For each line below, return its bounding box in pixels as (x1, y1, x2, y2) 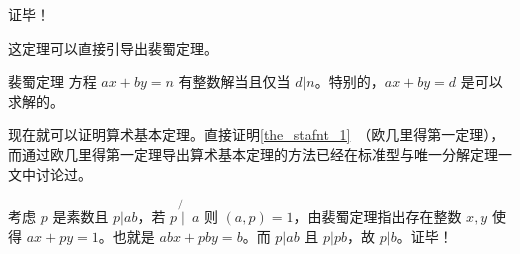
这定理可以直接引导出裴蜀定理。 (8, 37, 218, 58)
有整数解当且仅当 (178, 71, 291, 92)
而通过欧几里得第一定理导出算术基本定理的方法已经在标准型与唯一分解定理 (8, 143, 498, 164)
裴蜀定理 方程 (8, 71, 97, 92)
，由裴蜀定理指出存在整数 (293, 206, 462, 227)
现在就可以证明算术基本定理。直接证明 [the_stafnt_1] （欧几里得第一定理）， (8, 124, 505, 145)
